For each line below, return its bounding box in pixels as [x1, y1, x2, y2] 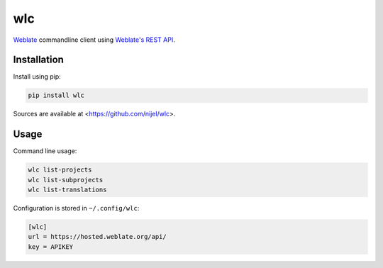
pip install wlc [28, 91, 85, 99]
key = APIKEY [28, 242, 74, 251]
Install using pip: [13, 72, 62, 81]
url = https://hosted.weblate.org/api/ [28, 233, 167, 241]
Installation [13, 54, 64, 66]
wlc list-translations [28, 186, 107, 194]
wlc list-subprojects [28, 176, 104, 184]
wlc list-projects [28, 166, 92, 174]
